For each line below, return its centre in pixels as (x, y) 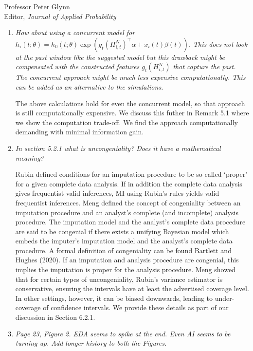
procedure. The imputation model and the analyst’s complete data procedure (130, 222)
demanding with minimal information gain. (80, 132)
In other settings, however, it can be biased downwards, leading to (114, 298)
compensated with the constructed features (77, 66)
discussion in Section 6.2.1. (55, 317)
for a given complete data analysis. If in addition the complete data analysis (129, 183)
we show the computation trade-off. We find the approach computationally (126, 122)
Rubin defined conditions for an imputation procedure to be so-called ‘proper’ (131, 174)
